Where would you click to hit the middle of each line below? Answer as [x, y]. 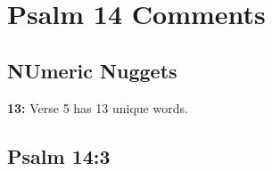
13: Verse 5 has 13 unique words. [98, 107]
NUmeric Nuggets [92, 70]
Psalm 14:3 [59, 155]
